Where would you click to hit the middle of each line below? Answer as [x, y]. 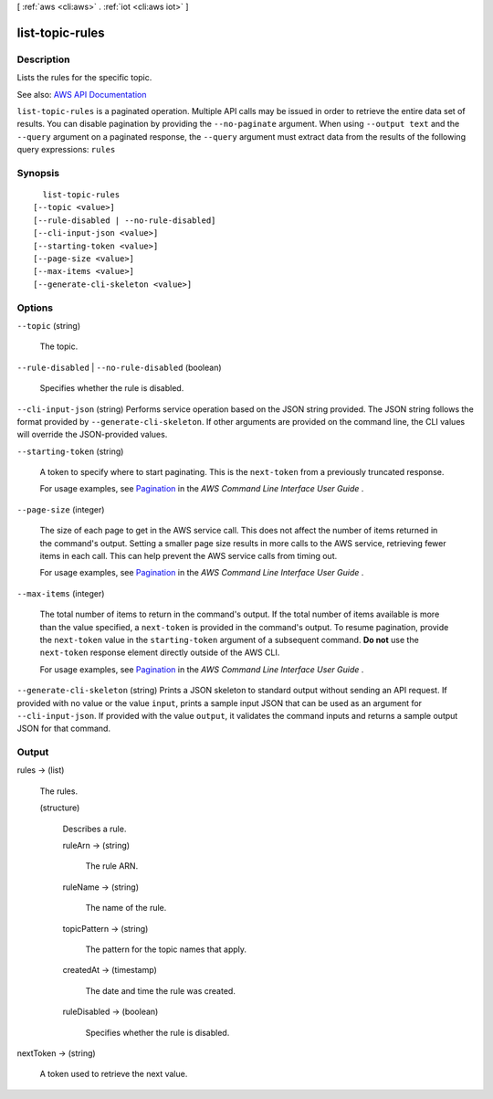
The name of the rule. [126, 908]
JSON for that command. [64, 729]
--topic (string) [49, 325]
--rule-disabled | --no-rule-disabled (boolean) [120, 367]
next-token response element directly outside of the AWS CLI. [160, 652]
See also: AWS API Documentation [82, 94]
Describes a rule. [94, 829]
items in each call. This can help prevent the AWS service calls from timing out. [189, 556]
